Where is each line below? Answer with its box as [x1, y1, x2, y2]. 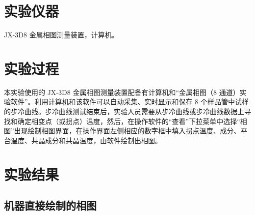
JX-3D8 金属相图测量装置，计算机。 [4, 30, 119, 40]
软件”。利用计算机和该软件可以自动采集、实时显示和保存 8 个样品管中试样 [10, 96, 249, 107]
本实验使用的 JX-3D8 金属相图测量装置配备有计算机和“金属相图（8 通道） [4, 87, 240, 97]
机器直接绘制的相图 [4, 198, 97, 213]
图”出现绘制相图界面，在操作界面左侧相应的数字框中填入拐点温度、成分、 [4, 125, 241, 136]
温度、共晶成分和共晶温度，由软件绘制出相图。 [10, 135, 162, 145]
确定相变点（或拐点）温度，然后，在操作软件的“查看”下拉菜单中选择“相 [17, 116, 247, 126]
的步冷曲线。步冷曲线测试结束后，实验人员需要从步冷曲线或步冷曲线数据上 [4, 106, 244, 117]
